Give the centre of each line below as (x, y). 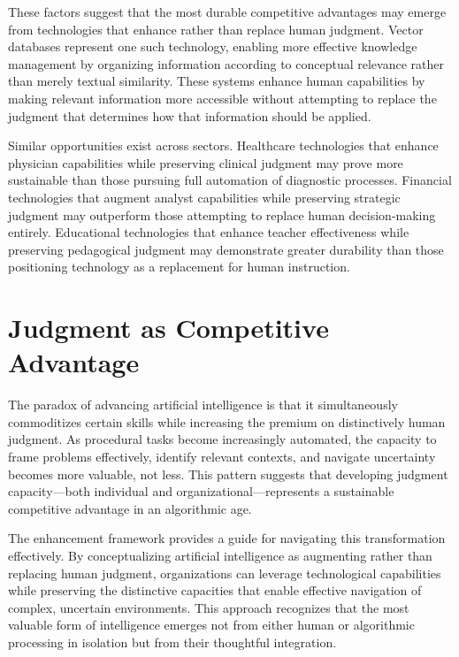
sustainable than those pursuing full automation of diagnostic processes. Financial (230, 180)
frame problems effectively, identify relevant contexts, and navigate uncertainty (222, 456)
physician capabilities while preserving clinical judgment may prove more (206, 162)
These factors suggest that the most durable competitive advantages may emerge (227, 11)
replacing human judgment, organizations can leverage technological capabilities (225, 573)
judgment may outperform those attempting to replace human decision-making (222, 214)
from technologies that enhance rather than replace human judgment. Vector (216, 29)
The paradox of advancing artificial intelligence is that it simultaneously (203, 405)
